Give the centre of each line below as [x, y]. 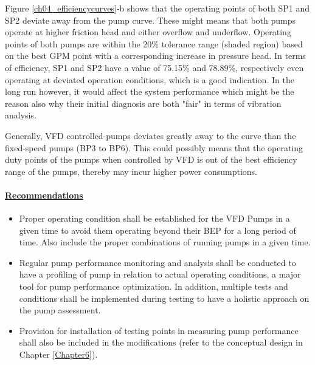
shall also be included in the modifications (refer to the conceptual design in [161, 342]
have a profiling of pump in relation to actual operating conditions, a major [160, 274]
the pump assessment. [60, 310]
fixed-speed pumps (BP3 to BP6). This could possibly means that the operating [154, 147]
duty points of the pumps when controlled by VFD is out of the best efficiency [151, 159]
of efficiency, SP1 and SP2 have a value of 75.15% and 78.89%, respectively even [154, 67]
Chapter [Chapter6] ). [58, 354]
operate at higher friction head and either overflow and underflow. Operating [148, 32]
